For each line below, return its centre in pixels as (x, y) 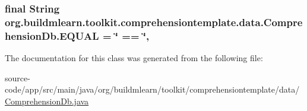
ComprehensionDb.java (47, 101)
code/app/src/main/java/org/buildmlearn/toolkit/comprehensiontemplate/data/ (152, 89)
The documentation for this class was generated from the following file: (134, 58)
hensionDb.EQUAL (52, 35)
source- (18, 77)
